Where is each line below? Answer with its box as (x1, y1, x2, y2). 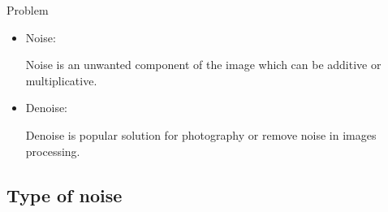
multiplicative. (25, 71, 97, 89)
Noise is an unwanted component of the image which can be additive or (25, 56, 382, 73)
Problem (6, 2, 49, 18)
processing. (25, 142, 80, 159)
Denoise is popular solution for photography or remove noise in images (25, 126, 377, 143)
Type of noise (6, 182, 123, 207)
